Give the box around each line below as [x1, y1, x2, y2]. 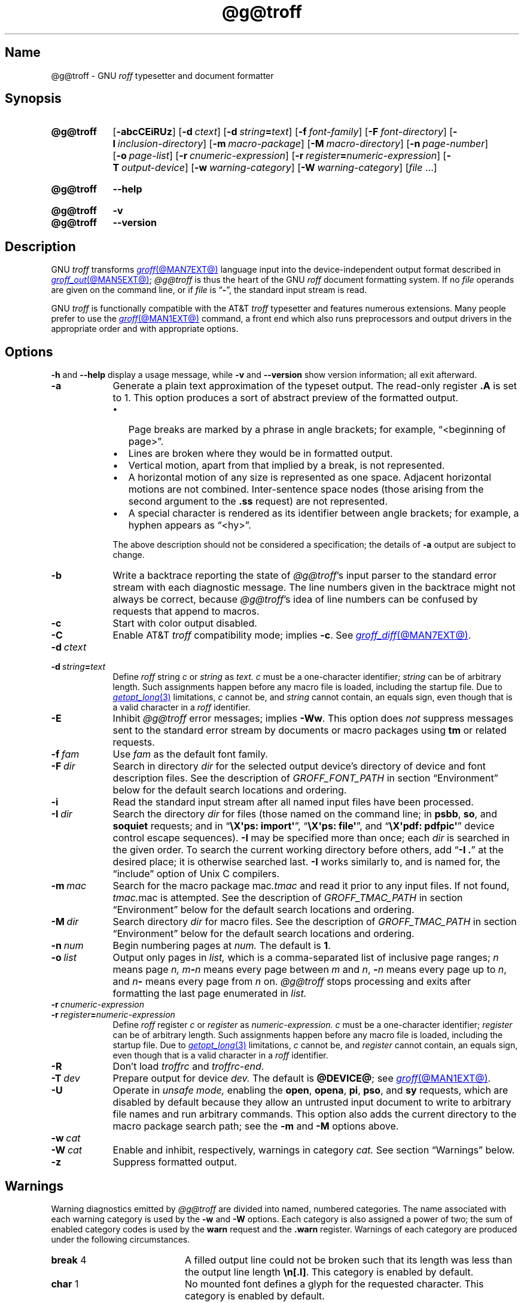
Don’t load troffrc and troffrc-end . [112, 1060, 264, 1073]
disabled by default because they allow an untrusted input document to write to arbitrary [112, 1096, 511, 1109]
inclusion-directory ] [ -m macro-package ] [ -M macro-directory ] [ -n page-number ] [117, 138, 489, 150]
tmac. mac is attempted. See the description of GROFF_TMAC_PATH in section [112, 892, 463, 904]
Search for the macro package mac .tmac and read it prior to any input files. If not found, [112, 880, 510, 892]
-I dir [51, 808, 72, 820]
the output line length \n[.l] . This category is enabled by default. [184, 1265, 474, 1278]
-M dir [51, 916, 79, 928]
